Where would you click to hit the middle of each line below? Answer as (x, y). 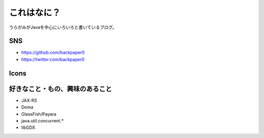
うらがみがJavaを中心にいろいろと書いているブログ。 (63, 27)
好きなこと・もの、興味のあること (60, 89)
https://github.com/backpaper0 (53, 52)
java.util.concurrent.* (42, 121)
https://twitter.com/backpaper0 (53, 59)
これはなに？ (35, 13)
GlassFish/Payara (39, 114)
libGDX (28, 128)
